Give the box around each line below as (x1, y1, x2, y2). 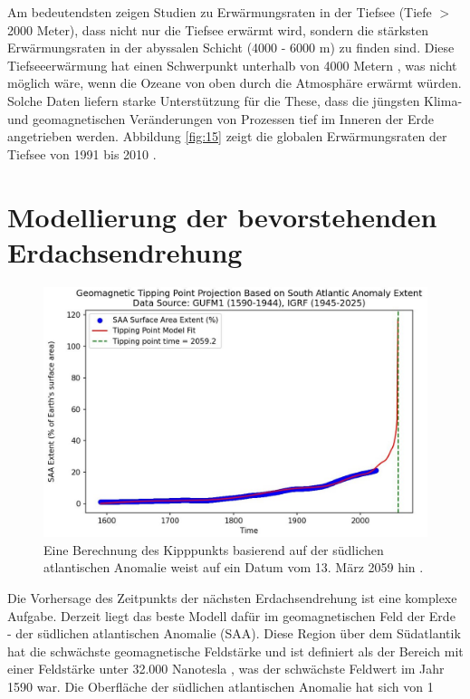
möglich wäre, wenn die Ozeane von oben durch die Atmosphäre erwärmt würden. (7, 73, 462, 92)
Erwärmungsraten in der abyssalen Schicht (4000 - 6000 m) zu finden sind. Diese (7, 38, 455, 57)
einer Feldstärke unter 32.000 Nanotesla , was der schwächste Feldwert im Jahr (7, 659, 445, 678)
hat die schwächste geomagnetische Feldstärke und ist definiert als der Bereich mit (7, 641, 464, 660)
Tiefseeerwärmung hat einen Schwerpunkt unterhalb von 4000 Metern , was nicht (7, 55, 457, 74)
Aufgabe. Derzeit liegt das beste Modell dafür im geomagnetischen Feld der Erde (7, 606, 456, 625)
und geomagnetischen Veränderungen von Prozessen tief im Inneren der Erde (7, 109, 435, 128)
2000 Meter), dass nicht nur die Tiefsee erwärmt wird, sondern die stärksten (7, 20, 429, 39)
